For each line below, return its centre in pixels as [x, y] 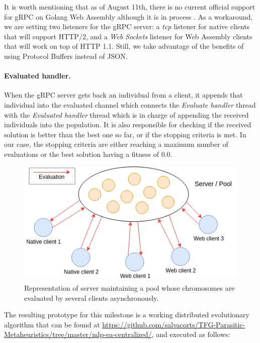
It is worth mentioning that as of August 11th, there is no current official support [130, 7]
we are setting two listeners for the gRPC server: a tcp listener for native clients [127, 26]
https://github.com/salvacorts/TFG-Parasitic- [174, 324]
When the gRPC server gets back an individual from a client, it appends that [123, 95]
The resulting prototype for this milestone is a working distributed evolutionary [127, 315]
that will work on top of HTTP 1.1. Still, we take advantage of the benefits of [124, 46]
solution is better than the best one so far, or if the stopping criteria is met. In [125, 134]
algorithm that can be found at [52, 324]
